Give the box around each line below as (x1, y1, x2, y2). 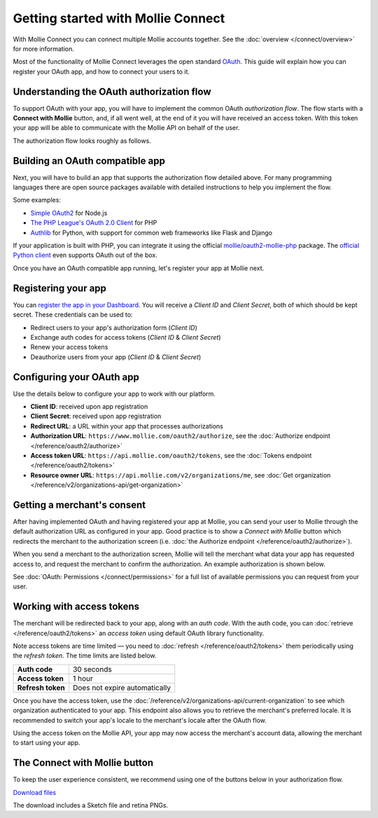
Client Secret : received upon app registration (30, 412, 162, 420)
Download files (13, 788, 56, 796)
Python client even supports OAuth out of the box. (13, 251, 157, 259)
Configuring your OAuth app (13, 371, 139, 383)
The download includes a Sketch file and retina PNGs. (13, 801, 168, 810)
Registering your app (13, 282, 106, 294)
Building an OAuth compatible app (13, 155, 166, 167)
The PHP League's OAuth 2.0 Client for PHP (30, 219, 157, 227)
